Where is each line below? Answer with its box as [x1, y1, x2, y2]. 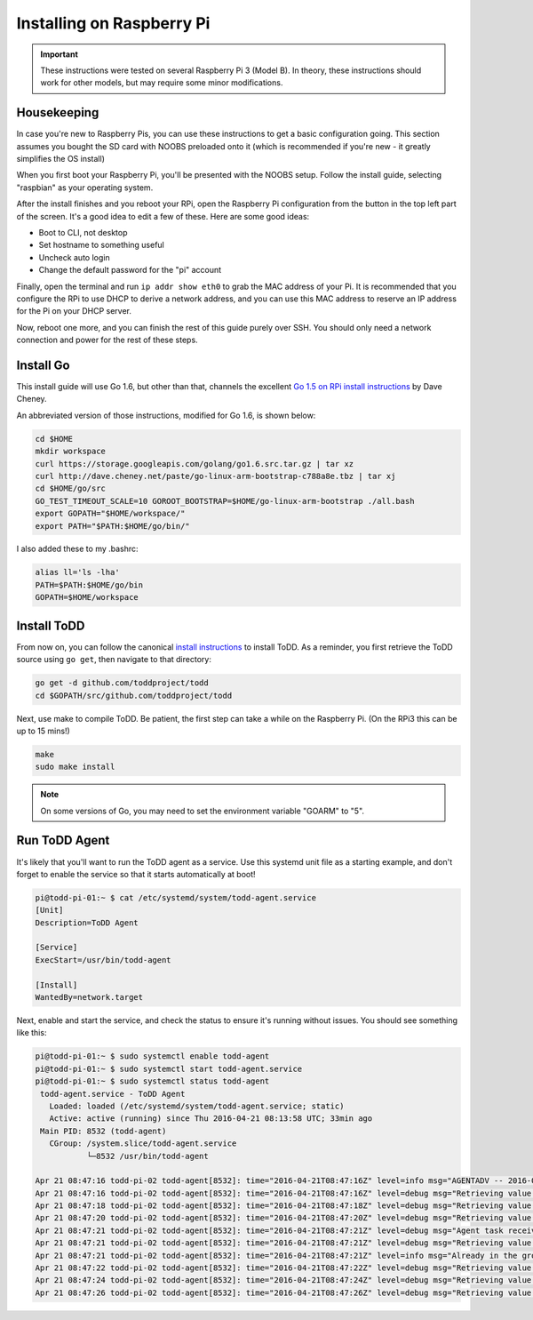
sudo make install [35, 762, 115, 772]
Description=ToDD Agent [35, 917, 139, 928]
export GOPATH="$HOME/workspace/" [35, 508, 186, 519]
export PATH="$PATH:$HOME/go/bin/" [35, 521, 190, 531]
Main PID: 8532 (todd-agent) [40, 1125, 167, 1136]
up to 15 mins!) [16, 725, 70, 736]
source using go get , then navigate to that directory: [16, 654, 212, 665]
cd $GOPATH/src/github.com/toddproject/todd [35, 690, 233, 700]
